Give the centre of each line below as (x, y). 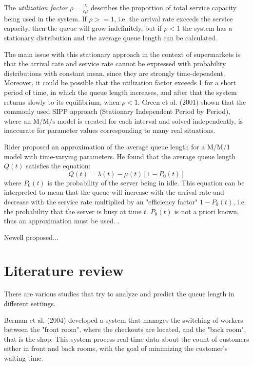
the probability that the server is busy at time (73, 211)
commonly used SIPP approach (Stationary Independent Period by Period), (117, 111)
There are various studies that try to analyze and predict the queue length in (119, 294)
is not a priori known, (206, 211)
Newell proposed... (31, 237)
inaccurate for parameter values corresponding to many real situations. (110, 130)
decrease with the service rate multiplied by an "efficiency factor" (101, 201)
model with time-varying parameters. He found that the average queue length (120, 156)
